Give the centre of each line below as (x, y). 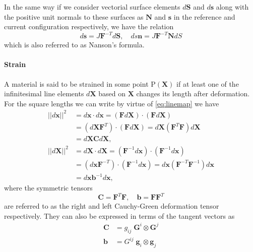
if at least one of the (208, 83)
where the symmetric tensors (48, 188)
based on (112, 93)
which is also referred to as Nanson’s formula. (74, 45)
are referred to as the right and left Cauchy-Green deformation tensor (112, 206)
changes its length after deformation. (193, 93)
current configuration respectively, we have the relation (89, 26)
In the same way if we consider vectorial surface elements (92, 7)
